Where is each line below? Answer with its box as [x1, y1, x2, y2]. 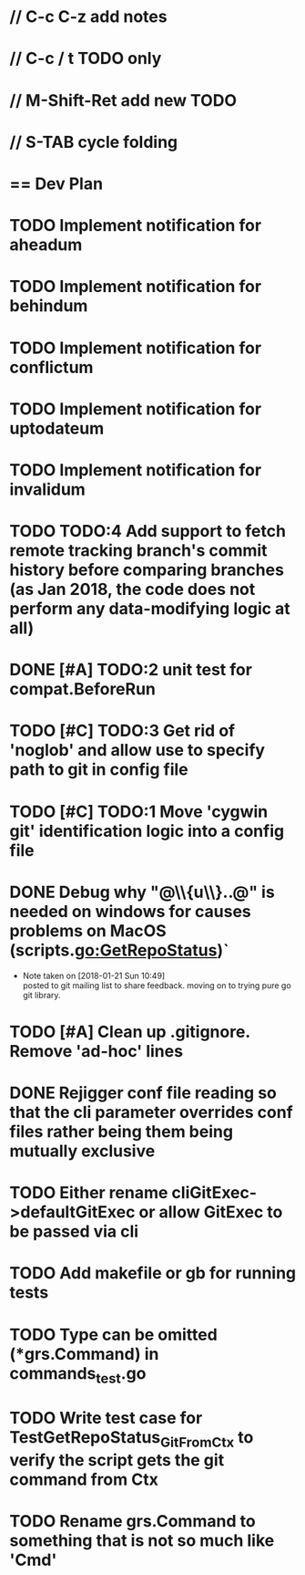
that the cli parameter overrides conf [9, 1101, 293, 1122]
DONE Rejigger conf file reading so [9, 1082, 278, 1103]
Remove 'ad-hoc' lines [9, 1040, 184, 1061]
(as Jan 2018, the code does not [9, 579, 256, 600]
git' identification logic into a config [9, 820, 285, 841]
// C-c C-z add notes [9, 6, 168, 27]
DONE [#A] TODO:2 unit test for [9, 660, 253, 681]
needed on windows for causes [9, 901, 252, 922]
